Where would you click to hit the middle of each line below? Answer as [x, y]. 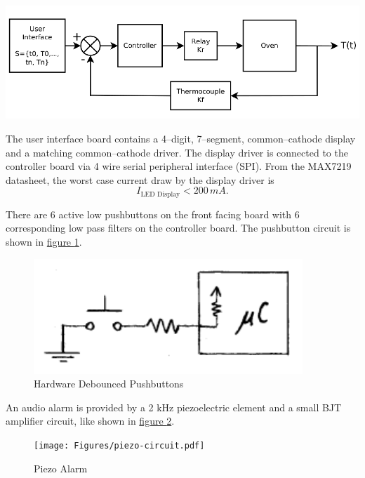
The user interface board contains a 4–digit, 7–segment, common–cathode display [181, 138]
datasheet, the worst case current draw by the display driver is [140, 179]
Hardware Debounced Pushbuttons [109, 384]
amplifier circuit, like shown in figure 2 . [90, 421]
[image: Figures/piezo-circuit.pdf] [119, 445]
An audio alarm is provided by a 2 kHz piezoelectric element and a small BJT [174, 407]
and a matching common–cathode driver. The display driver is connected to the [177, 152]
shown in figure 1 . [44, 241]
